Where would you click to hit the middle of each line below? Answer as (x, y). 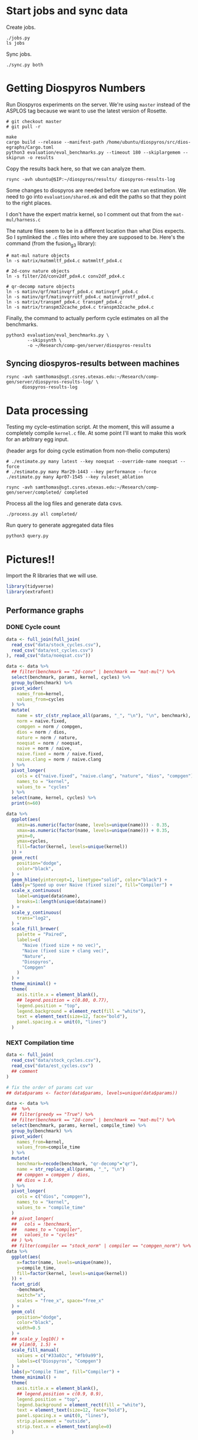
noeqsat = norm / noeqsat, (50, 743)
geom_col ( (23, 1312)
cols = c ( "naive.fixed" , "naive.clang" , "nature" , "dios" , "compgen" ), (106, 776)
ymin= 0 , (26, 836)
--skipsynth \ (44, 340)
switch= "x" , (31, 1295)
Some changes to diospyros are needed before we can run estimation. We (96, 190)
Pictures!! (30, 559)
